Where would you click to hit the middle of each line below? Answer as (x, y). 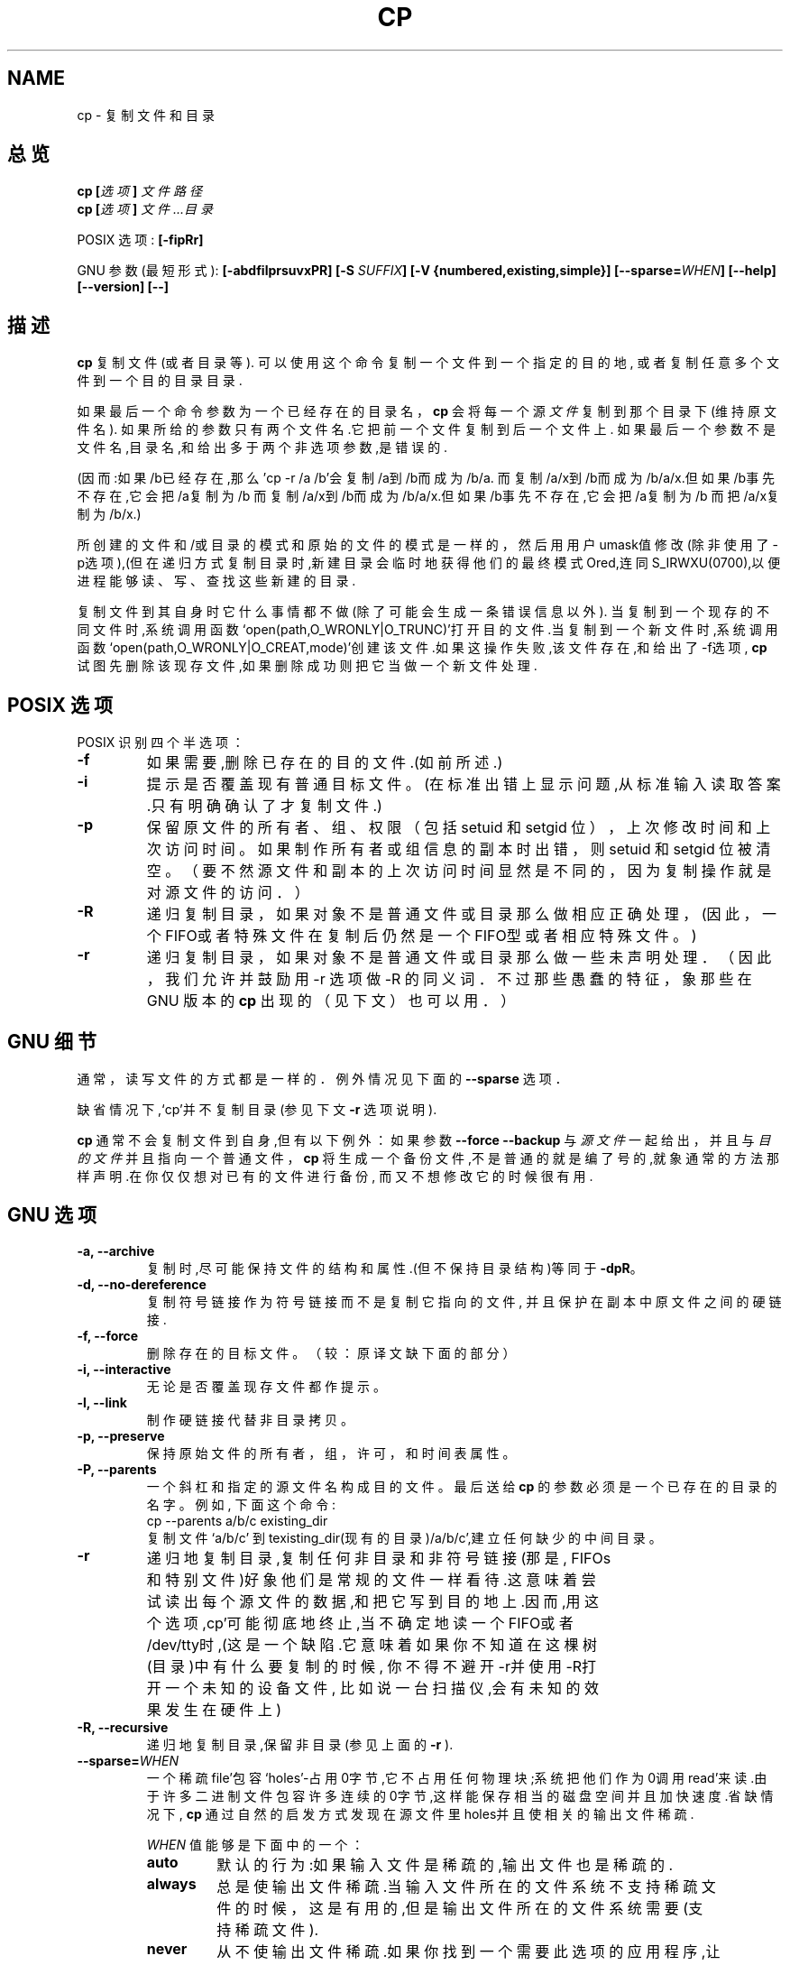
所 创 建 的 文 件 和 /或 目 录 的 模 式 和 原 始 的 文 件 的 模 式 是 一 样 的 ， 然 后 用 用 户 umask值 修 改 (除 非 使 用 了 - (427, 545)
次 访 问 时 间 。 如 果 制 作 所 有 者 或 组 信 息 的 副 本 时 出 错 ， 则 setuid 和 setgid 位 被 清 (459, 849)
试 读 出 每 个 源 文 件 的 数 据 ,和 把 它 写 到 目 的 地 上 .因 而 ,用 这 (373, 1601)
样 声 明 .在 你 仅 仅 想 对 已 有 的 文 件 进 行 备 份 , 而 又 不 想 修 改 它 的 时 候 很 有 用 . (335, 1176)
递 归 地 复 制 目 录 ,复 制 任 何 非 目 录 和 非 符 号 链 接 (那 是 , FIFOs (379, 1558)
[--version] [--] (123, 287)
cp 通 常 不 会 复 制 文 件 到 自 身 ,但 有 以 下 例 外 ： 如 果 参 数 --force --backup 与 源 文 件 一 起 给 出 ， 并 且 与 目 (424, 1139)
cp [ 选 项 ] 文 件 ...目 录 (145, 209)
